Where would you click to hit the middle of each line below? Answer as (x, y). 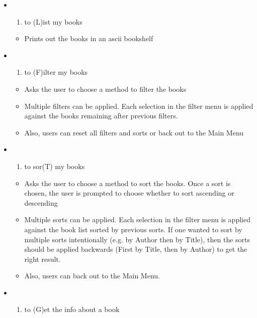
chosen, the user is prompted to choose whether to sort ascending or (129, 193)
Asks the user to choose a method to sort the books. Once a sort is (127, 183)
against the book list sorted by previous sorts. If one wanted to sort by (133, 229)
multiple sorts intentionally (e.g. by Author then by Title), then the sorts (137, 239)
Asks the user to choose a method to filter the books (105, 89)
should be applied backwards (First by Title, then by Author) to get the (136, 249)
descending (41, 202)
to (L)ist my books (53, 21)
